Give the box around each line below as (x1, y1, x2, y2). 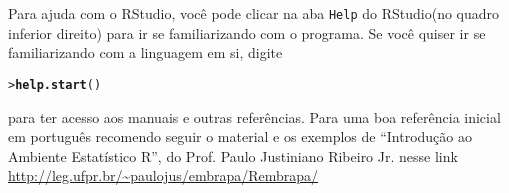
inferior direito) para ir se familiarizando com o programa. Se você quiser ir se (8, 22, 486, 43)
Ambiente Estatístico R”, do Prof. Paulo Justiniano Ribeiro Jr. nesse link (8, 145, 458, 166)
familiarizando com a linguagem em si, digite (8, 42, 283, 63)
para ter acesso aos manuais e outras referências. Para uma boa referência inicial (8, 106, 501, 127)
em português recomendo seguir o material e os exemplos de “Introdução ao (8, 126, 473, 147)
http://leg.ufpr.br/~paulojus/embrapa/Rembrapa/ (8, 165, 319, 186)
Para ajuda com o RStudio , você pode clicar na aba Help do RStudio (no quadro (8, 3, 500, 23)
